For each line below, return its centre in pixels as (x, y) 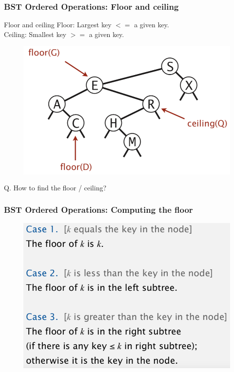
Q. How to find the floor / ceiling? (55, 188)
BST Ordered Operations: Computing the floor (98, 209)
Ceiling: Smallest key (35, 34)
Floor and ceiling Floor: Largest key (58, 25)
